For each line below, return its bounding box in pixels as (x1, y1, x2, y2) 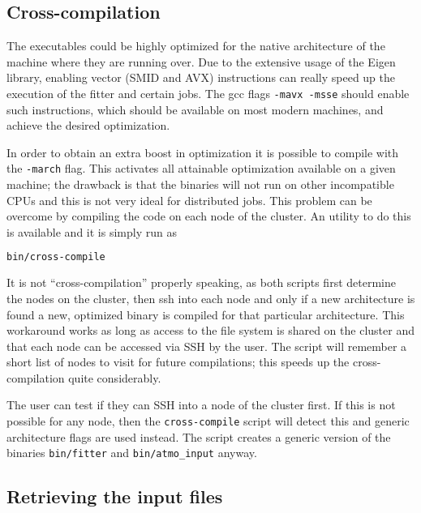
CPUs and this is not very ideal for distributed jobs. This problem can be (6, 191, 372, 208)
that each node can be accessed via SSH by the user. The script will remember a (6, 337, 407, 354)
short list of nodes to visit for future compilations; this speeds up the (6, 353, 350, 370)
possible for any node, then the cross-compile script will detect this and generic (6, 413, 410, 430)
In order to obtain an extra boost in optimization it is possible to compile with (6, 143, 399, 160)
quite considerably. (68, 369, 161, 386)
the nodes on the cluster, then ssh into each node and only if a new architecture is (6, 289, 415, 306)
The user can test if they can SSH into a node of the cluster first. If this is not (6, 396, 396, 413)
